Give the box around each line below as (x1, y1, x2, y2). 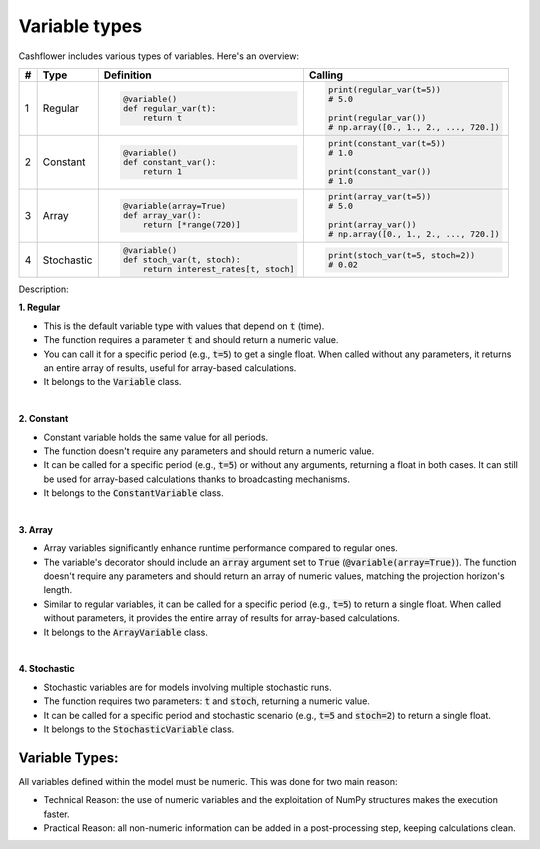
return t (142, 112, 183, 123)
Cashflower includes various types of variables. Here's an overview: (18, 50, 300, 62)
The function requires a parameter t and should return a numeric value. (43, 334, 339, 346)
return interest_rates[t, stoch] (142, 264, 295, 275)
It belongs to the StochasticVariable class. (43, 723, 235, 735)
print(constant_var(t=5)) (328, 138, 447, 149)
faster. (43, 808, 70, 820)
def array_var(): (123, 210, 202, 221)
